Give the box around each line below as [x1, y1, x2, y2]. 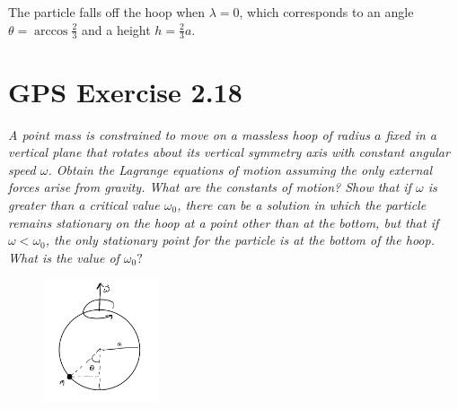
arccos [34, 24, 68, 38]
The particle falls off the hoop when [8, 3, 206, 21]
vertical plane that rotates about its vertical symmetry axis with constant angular [8, 143, 450, 161]
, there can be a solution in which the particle [177, 195, 427, 213]
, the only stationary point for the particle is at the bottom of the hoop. [45, 231, 435, 249]
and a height [81, 20, 151, 39]
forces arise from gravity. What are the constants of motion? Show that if [8, 178, 411, 196]
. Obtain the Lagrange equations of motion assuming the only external [48, 160, 433, 178]
